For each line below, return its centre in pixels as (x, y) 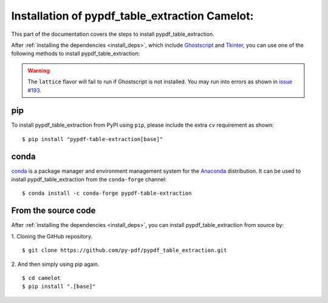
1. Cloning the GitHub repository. (52, 236)
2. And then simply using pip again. (55, 264)
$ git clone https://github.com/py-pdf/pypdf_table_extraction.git (125, 250)
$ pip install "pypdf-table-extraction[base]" (93, 139)
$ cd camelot (41, 278)
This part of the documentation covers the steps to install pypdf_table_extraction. (113, 34)
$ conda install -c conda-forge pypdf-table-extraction (107, 193)
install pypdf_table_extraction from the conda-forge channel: (89, 179)
